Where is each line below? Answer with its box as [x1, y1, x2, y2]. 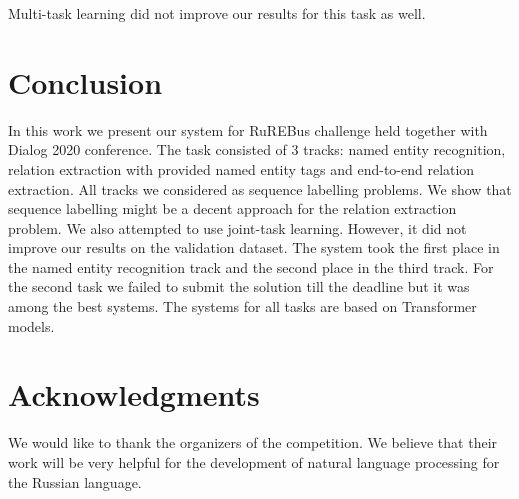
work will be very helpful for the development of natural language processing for [8, 451, 500, 472]
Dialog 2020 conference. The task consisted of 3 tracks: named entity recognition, [8, 139, 506, 160]
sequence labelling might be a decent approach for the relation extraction [8, 198, 457, 219]
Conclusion [8, 61, 163, 102]
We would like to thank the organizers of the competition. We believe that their [8, 432, 498, 453]
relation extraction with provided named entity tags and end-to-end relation [8, 158, 475, 179]
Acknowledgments [8, 374, 260, 415]
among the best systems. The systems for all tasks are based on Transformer [8, 296, 477, 317]
